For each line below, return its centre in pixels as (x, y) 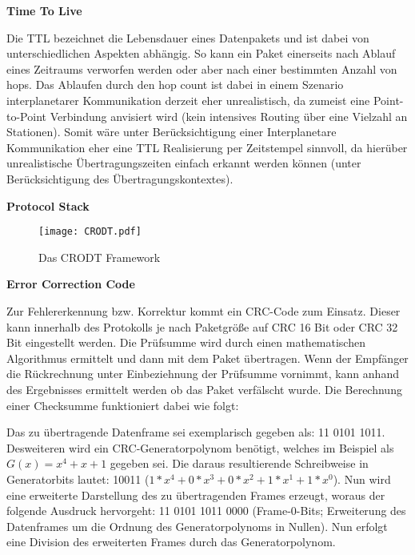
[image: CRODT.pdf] (90, 232)
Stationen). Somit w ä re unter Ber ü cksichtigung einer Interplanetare (172, 132)
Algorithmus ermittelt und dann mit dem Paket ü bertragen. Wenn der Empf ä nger (207, 358)
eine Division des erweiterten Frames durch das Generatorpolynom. (171, 542)
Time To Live (44, 10)
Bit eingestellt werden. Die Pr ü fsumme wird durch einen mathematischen (186, 342)
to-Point (26, 116)
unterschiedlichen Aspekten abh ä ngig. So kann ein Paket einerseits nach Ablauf (201, 53)
